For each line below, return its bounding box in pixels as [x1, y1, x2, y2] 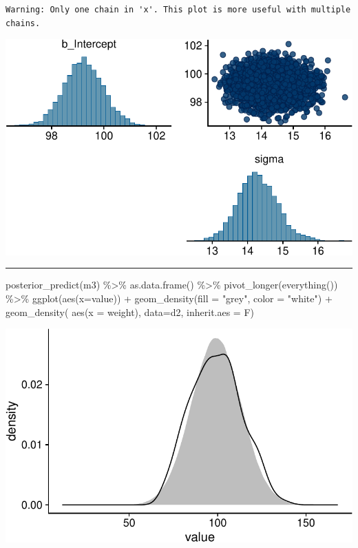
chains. [6, 18, 41, 28]
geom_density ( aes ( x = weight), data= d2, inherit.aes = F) [6, 304, 255, 319]
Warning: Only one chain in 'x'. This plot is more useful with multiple [6, 5, 351, 14]
